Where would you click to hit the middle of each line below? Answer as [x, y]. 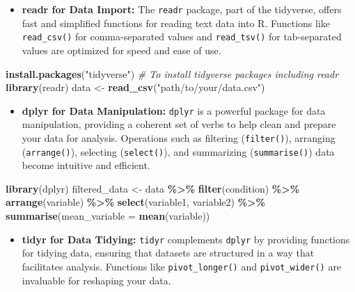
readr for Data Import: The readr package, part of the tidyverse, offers [182, 9]
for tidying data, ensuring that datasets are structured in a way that [168, 253]
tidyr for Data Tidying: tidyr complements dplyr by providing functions [186, 239]
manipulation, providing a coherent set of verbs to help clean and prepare [179, 124]
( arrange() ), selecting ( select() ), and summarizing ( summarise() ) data [178, 151]
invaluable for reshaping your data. [96, 280]
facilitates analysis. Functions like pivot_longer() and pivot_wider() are [182, 266]
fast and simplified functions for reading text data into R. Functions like [176, 23]
